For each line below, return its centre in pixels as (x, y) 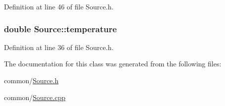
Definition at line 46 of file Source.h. (59, 6)
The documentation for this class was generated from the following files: (113, 64)
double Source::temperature (60, 28)
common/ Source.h (31, 80)
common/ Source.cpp (35, 97)
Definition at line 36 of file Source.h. (59, 47)
